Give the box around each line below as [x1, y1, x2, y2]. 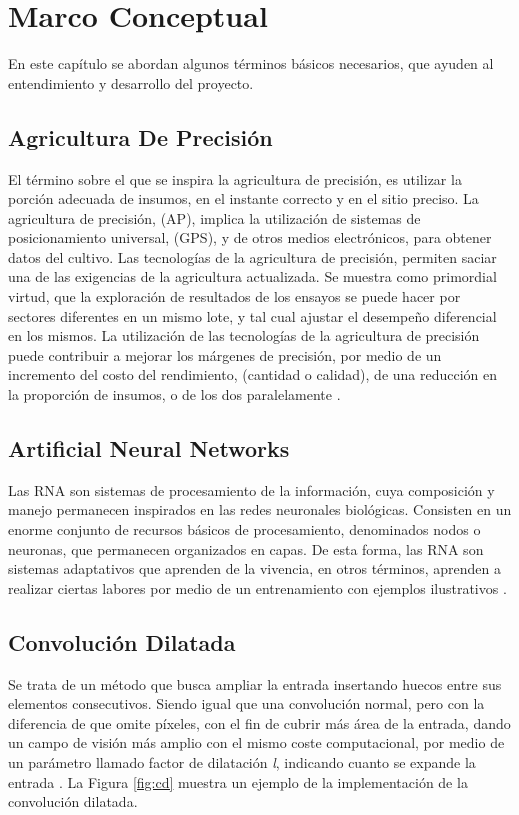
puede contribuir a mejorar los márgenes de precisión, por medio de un [8, 344, 442, 365]
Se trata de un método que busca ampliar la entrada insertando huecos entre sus [8, 673, 502, 694]
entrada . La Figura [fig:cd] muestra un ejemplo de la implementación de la [8, 771, 468, 792]
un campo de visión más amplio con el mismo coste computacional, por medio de [8, 732, 505, 753]
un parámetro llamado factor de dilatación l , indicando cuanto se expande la [8, 751, 476, 772]
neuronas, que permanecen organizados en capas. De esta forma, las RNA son [8, 538, 484, 559]
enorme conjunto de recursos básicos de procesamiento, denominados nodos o [8, 519, 481, 540]
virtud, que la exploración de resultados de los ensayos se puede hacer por [8, 286, 461, 307]
